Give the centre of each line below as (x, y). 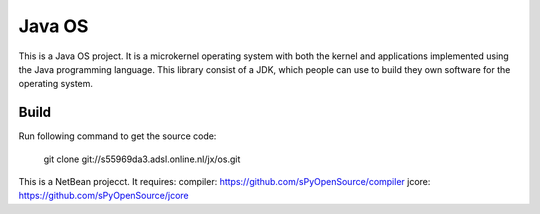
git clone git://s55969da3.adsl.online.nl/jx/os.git (142, 159)
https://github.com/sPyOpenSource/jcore (103, 196)
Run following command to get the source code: (117, 136)
